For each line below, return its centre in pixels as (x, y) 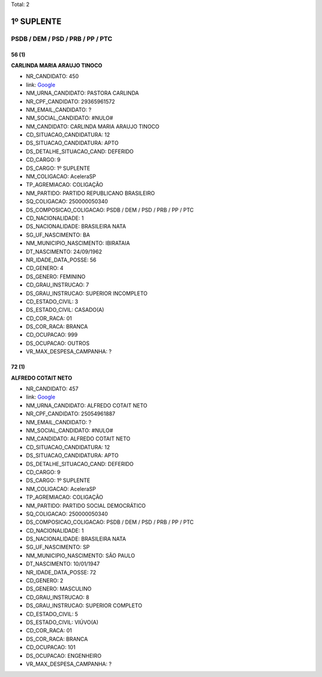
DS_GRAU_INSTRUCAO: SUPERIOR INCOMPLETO (87, 293)
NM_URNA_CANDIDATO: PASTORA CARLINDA (83, 93)
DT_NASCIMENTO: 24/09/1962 (64, 251)
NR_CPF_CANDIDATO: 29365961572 (71, 101)
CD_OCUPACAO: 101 (51, 647)
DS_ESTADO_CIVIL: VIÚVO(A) (62, 622)
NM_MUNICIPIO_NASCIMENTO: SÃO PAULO (80, 555)
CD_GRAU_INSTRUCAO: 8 (58, 597)
